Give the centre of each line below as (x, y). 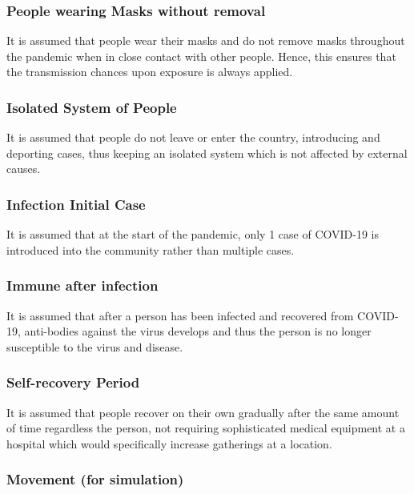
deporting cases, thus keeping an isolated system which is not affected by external (207, 153)
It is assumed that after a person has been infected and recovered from (180, 315)
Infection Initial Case (76, 204)
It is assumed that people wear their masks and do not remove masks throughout (206, 40)
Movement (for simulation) (95, 479)
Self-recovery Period (73, 382)
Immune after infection (82, 285)
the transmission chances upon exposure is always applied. (150, 72)
